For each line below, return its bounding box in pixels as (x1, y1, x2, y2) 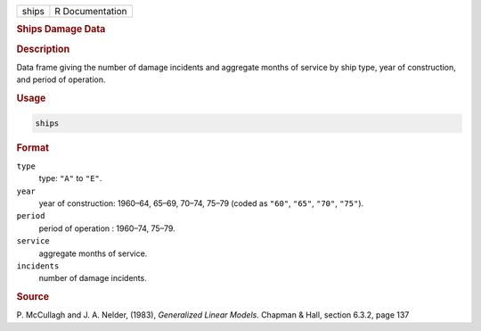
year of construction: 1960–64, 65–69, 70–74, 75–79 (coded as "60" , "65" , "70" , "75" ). (38, 197, 364, 209)
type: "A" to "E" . (38, 173, 102, 184)
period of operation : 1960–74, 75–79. (38, 223, 175, 234)
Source (16, 291, 50, 303)
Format (16, 141, 49, 153)
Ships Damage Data (16, 23, 106, 36)
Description (16, 43, 70, 55)
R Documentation (54, 5, 128, 17)
